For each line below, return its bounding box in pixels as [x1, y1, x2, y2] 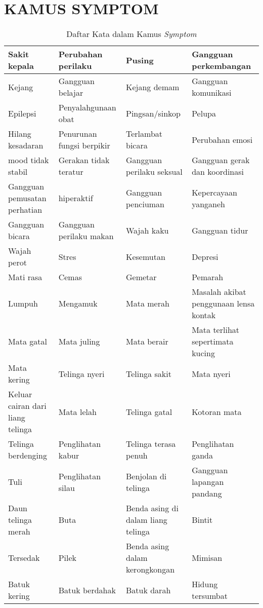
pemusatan [8, 192, 47, 204]
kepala [8, 60, 34, 72]
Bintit [192, 514, 213, 526]
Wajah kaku [126, 224, 169, 236]
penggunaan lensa [192, 297, 255, 310]
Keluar [8, 388, 32, 400]
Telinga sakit [126, 367, 171, 379]
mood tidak [8, 154, 49, 166]
